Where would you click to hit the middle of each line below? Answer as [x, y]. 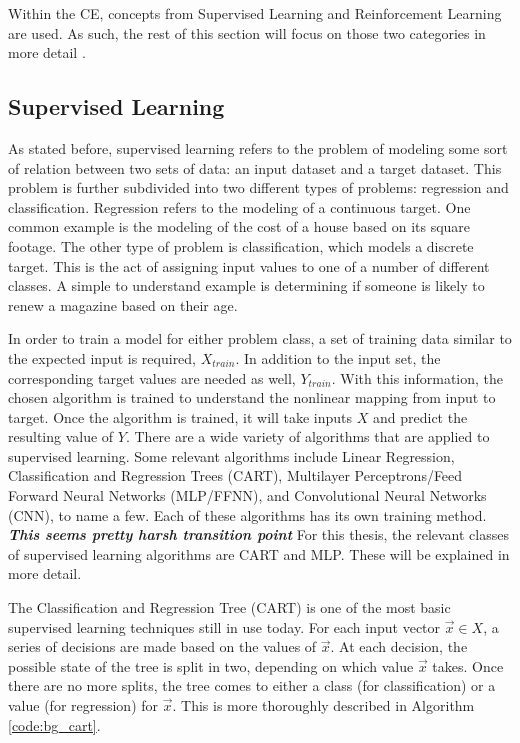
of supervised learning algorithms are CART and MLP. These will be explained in [259, 553]
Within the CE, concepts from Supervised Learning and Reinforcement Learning [255, 13]
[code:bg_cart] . [54, 724]
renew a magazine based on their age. [123, 304]
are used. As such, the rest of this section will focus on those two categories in [247, 32]
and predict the [420, 416]
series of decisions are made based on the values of [162, 646]
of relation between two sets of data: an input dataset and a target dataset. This [255, 167]
